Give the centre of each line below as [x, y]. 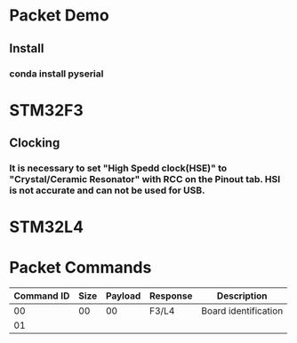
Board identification [242, 311]
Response [171, 296]
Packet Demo [59, 16]
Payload [123, 296]
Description [242, 296]
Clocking [35, 143]
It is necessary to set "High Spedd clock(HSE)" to [118, 168]
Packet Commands [80, 268]
